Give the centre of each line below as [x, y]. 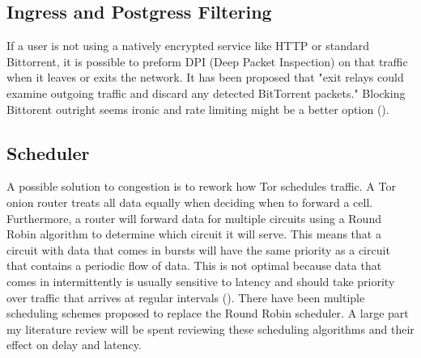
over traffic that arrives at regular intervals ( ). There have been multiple [186, 297]
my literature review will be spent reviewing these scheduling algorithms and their [210, 329]
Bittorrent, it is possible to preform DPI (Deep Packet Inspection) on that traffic [207, 61]
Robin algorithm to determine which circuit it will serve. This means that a [194, 234]
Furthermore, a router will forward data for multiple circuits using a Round [194, 218]
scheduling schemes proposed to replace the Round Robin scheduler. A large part [208, 313]
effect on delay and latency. [74, 345]
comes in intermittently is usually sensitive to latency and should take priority [201, 281]
